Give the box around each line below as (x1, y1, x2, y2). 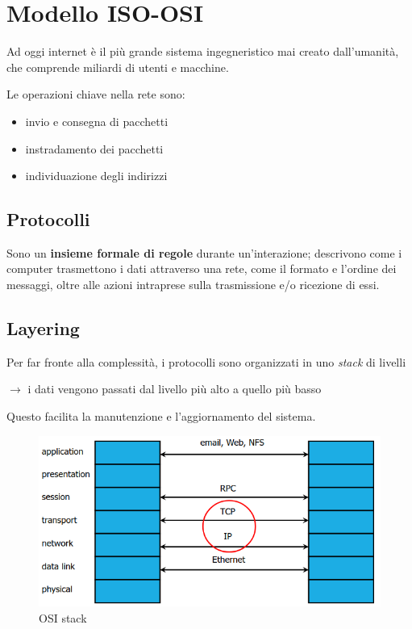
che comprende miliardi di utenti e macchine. (6, 58, 229, 75)
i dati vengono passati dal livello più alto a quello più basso (27, 380, 322, 397)
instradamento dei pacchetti (25, 140, 164, 157)
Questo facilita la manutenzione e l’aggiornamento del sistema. (6, 408, 316, 425)
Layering (6, 316, 80, 341)
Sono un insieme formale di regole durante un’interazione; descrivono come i (6, 244, 402, 261)
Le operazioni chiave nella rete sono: (6, 86, 185, 103)
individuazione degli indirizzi (25, 167, 168, 184)
